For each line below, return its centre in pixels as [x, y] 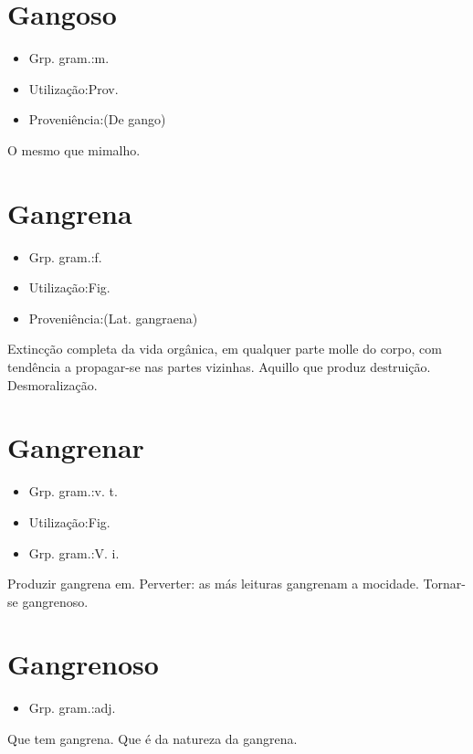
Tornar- [444, 584]
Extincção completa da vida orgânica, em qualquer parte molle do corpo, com [225, 349]
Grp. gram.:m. [69, 58]
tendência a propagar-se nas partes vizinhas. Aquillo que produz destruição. [219, 366]
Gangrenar [76, 447]
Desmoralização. [53, 384]
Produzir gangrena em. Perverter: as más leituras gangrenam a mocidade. [213, 584]
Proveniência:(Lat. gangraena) [113, 318]
